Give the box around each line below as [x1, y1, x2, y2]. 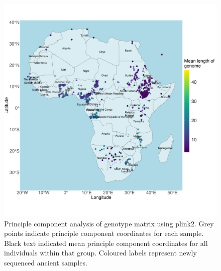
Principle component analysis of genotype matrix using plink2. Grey [4, 218, 214, 228]
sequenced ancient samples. [4, 257, 87, 267]
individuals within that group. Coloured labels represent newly [4, 247, 197, 258]
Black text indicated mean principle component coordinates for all [4, 237, 208, 248]
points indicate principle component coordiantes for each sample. [4, 228, 204, 238]
